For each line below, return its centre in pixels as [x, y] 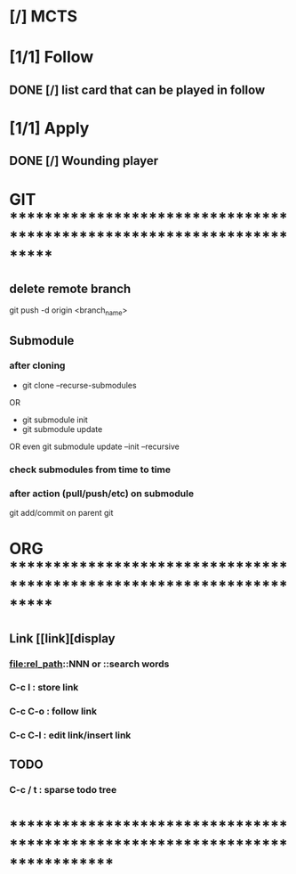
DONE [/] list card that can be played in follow [137, 90]
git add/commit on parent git [61, 513]
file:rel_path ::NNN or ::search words [89, 664]
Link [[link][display [62, 638]
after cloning [37, 365]
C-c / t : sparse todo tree [63, 789]
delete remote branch [70, 288]
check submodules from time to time [90, 470]
